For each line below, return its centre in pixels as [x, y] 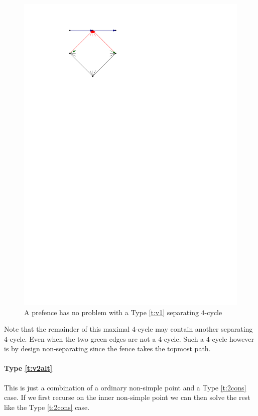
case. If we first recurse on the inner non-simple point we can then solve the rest [127, 397]
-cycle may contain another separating [194, 329]
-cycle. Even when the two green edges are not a [82, 338]
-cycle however [232, 338]
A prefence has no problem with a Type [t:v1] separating [111, 312]
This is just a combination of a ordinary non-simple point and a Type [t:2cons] [125, 387]
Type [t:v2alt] [28, 368]
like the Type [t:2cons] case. [47, 407]
